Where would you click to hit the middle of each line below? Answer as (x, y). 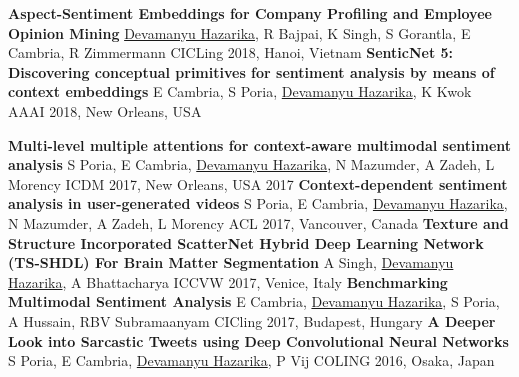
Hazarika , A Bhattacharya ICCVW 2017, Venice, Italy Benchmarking (228, 281)
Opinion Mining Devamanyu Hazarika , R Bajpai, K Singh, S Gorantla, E (239, 32)
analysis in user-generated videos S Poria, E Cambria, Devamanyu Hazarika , (258, 203)
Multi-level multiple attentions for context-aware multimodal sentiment (260, 144)
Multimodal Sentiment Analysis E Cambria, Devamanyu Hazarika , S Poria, (254, 301)
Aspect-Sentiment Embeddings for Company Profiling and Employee (250, 13)
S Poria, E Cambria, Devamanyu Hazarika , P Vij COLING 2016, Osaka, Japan (251, 360)
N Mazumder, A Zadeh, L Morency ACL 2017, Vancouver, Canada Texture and (258, 222)
